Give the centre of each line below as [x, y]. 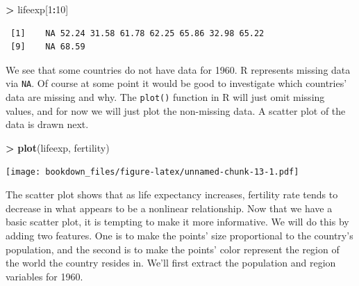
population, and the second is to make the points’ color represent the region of [173, 249]
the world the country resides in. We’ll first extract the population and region [171, 263]
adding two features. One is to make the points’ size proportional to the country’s [179, 235]
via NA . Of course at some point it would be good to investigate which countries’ [176, 83]
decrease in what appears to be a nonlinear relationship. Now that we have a [169, 208]
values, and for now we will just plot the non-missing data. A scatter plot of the [176, 110]
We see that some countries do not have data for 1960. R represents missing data [178, 69]
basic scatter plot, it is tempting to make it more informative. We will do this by [177, 222]
